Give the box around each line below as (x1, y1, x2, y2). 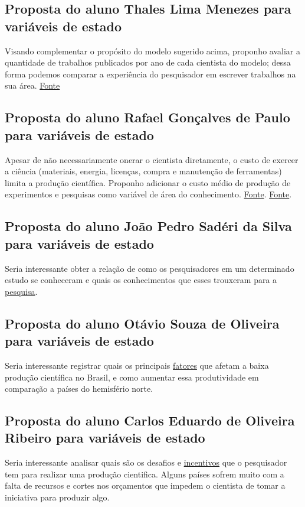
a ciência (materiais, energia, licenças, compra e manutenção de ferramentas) (5, 165, 282, 177)
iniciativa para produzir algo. (5, 491, 110, 503)
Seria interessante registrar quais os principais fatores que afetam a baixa (5, 359, 269, 371)
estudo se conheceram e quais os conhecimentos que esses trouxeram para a (5, 274, 277, 286)
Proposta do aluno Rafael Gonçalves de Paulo (5, 108, 290, 126)
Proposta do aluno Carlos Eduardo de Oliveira (5, 411, 295, 430)
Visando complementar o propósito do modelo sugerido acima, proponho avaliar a (5, 44, 300, 57)
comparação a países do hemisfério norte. (5, 382, 153, 395)
